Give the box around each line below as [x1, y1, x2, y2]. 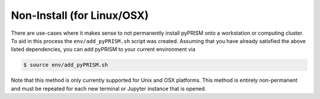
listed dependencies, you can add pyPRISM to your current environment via [11, 46, 196, 53]
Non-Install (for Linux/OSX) [11, 9, 149, 22]
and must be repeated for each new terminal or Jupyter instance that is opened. [11, 85, 207, 92]
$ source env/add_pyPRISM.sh [23, 62, 108, 68]
